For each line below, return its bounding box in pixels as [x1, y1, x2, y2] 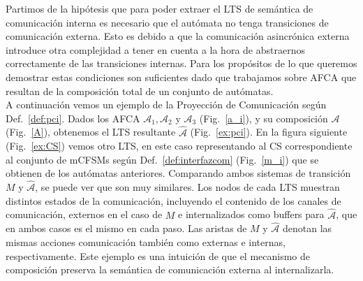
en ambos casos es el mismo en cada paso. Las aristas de [6, 221, 247, 236]
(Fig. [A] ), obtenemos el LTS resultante [6, 124, 176, 139]
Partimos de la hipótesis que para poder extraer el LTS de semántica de [6, 1, 313, 15]
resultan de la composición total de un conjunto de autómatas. [6, 83, 274, 98]
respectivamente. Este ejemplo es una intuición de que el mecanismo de [6, 248, 311, 263]
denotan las [283, 221, 332, 236]
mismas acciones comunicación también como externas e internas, [6, 234, 286, 249]
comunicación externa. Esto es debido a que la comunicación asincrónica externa [6, 29, 350, 43]
